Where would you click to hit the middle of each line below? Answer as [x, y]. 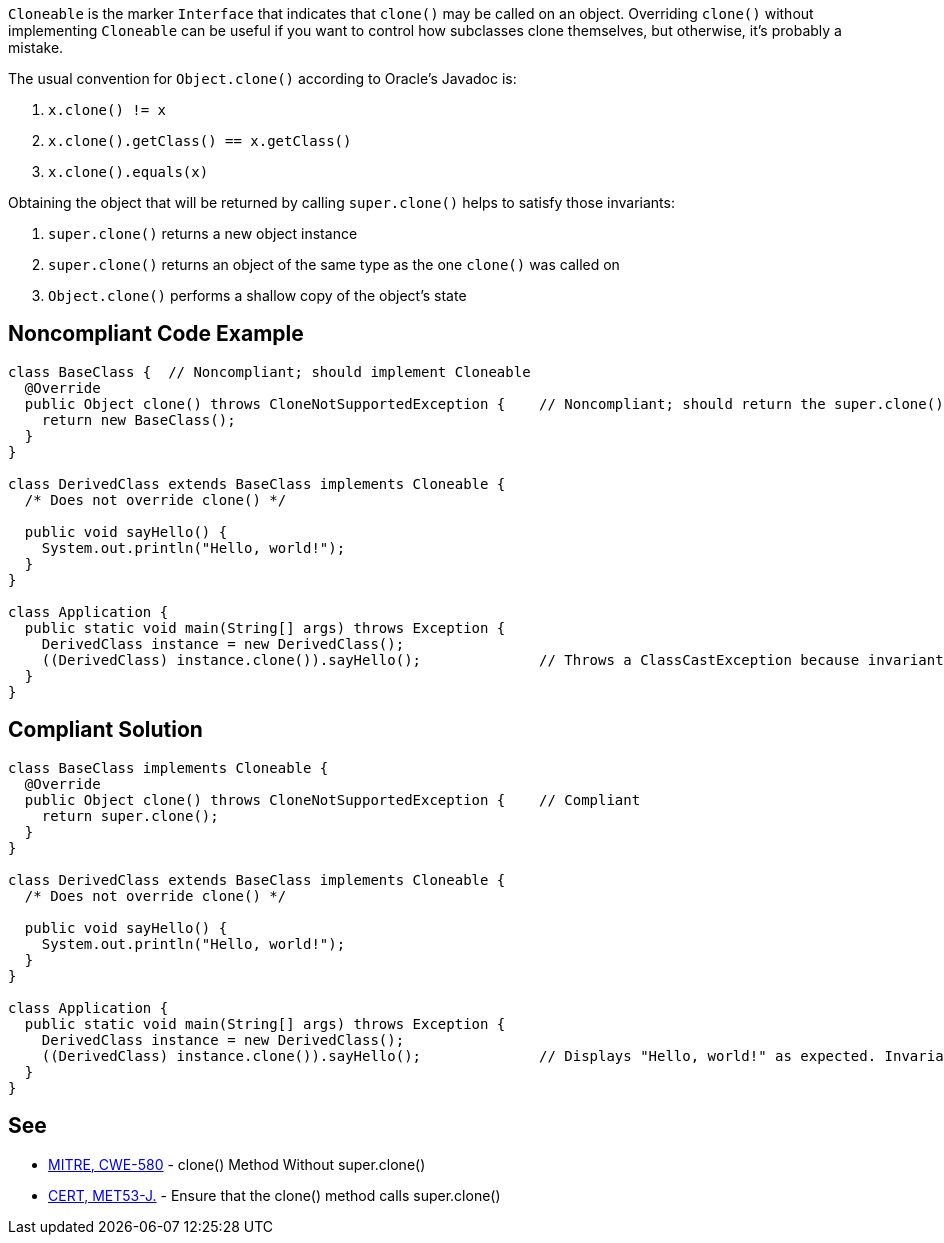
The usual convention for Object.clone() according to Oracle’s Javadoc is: [262, 78]
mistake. [36, 47]
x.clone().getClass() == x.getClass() [200, 141]
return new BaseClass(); [138, 419]
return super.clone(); [130, 815]
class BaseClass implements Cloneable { [168, 767]
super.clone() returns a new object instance [203, 233]
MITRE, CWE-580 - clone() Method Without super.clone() [237, 1164]
